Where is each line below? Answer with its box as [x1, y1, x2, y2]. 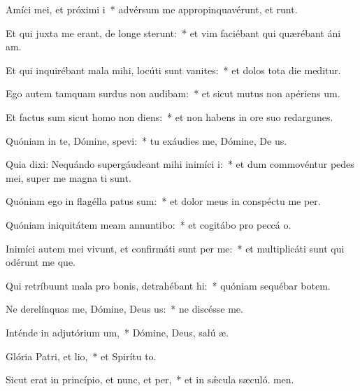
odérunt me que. [6, 255, 75, 269]
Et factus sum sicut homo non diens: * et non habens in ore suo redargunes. [6, 109, 333, 124]
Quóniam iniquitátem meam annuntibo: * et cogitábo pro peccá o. [6, 217, 291, 232]
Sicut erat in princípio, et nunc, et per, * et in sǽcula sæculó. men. [6, 372, 294, 387]
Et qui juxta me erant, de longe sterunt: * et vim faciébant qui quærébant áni [6, 25, 341, 40]
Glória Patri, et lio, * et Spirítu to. [6, 348, 157, 363]
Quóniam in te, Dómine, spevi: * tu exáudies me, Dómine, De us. [6, 133, 287, 148]
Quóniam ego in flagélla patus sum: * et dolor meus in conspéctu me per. [6, 194, 321, 208]
